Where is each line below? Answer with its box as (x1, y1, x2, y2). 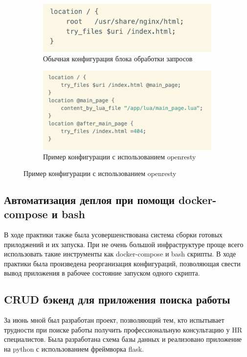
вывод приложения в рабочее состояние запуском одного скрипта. (4, 268, 200, 278)
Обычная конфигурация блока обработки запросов (43, 53, 193, 64)
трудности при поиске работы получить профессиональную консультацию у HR (4, 324, 242, 334)
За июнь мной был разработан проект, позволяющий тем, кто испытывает (4, 315, 225, 325)
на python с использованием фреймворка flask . (4, 343, 144, 354)
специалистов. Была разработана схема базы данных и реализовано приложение (4, 334, 242, 344)
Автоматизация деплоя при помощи (4, 192, 175, 207)
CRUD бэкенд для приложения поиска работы (4, 292, 230, 307)
